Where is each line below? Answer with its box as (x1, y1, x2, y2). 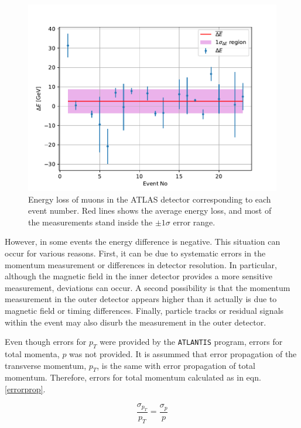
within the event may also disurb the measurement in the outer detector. (5, 316, 266, 328)
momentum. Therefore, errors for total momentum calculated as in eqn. (5, 371, 261, 384)
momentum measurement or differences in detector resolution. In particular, (5, 258, 277, 271)
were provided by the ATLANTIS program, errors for (100, 335, 283, 348)
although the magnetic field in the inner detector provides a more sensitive (5, 270, 272, 282)
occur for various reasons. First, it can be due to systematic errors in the (5, 246, 266, 259)
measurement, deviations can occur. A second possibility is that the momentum (5, 281, 290, 293)
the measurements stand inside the (28, 215, 153, 228)
